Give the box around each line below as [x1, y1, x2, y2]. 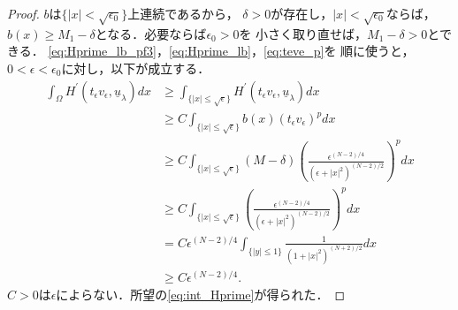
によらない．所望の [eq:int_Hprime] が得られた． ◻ [56, 284, 346, 303]
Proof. [7, 4, 40, 22]
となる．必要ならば [95, 24, 207, 42]
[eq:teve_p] [263, 42, 324, 60]
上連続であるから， [127, 4, 239, 22]
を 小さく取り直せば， [239, 24, 368, 42]
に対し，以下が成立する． [61, 58, 210, 77]
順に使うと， [340, 42, 415, 60]
